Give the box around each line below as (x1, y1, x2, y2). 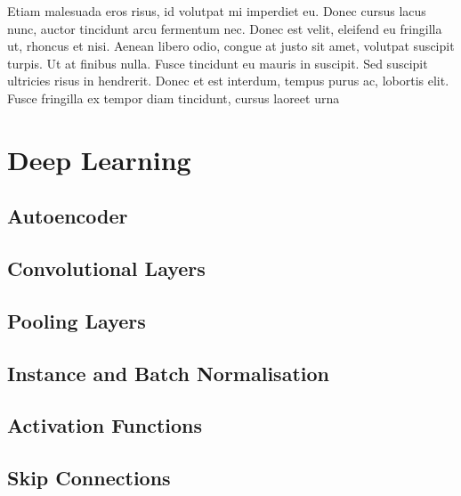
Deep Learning (7, 141, 191, 177)
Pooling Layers (7, 306, 146, 334)
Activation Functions (7, 411, 203, 439)
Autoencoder (7, 202, 128, 230)
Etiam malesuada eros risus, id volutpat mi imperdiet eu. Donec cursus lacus (7, 2, 426, 20)
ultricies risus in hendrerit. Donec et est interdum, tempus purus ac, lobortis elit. (7, 71, 449, 90)
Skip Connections (7, 464, 171, 492)
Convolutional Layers (7, 255, 206, 282)
